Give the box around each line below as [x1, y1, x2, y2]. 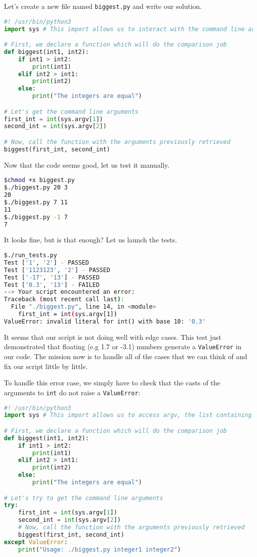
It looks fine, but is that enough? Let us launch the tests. [4, 234, 177, 245]
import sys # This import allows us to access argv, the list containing [4, 412, 252, 419]
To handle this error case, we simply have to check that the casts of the [4, 377, 220, 388]
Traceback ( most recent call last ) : [4, 296, 125, 303]
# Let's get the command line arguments [4, 108, 139, 115]
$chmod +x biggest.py [4, 177, 75, 184]
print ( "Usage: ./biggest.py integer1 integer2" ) [18, 546, 181, 553]
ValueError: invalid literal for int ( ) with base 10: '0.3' [4, 318, 206, 325]
